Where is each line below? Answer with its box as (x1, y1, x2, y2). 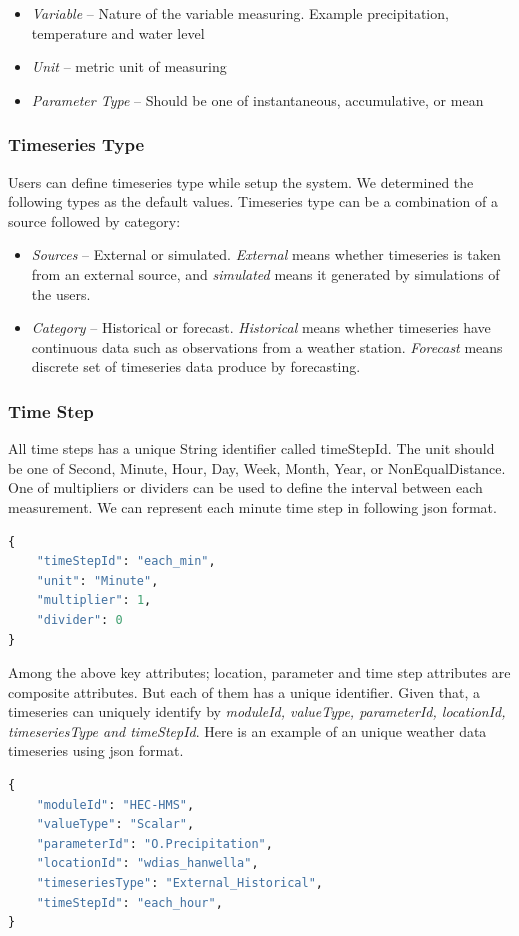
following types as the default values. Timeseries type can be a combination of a (8, 191, 498, 212)
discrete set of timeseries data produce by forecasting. (31, 356, 361, 377)
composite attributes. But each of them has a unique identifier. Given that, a (8, 681, 480, 702)
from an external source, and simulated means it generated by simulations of (31, 263, 500, 284)
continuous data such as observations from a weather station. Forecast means (31, 336, 503, 357)
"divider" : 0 (36, 612, 123, 627)
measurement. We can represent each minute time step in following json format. (8, 496, 497, 517)
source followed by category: (8, 210, 181, 231)
